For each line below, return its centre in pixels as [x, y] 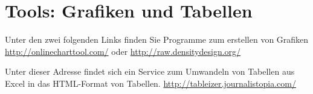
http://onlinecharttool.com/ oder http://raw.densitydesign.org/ [123, 51]
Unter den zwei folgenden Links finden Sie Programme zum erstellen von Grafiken [157, 39]
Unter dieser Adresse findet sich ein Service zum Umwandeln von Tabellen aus [150, 71]
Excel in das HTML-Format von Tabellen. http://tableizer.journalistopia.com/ [150, 83]
